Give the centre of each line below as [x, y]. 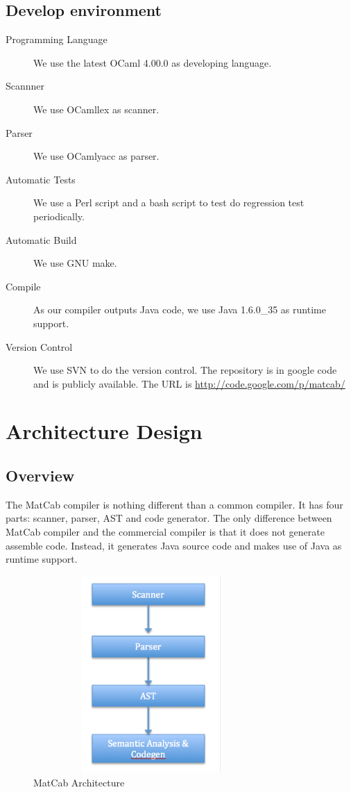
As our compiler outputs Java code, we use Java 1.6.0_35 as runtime [180, 310]
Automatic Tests [41, 179]
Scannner [25, 86]
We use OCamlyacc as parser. [96, 156]
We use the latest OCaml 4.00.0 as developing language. [153, 62]
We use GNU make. [75, 263]
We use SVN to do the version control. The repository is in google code [185, 370]
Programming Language [57, 39]
